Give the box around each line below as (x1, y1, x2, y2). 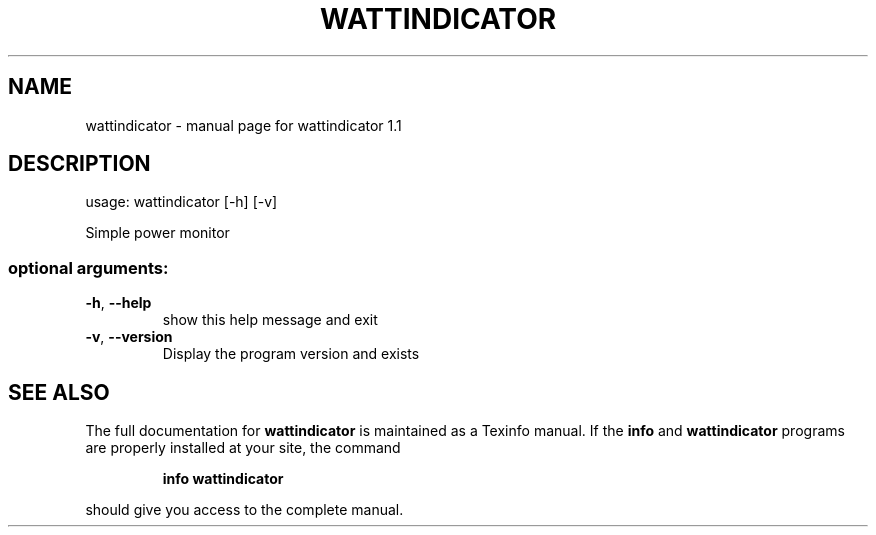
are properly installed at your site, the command (85, 439, 401, 457)
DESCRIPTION (8, 151, 151, 177)
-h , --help (85, 294, 152, 312)
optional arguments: (8, 257, 169, 278)
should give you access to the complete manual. (85, 501, 404, 519)
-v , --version (85, 328, 173, 346)
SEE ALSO (8, 379, 110, 405)
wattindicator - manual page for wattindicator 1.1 (85, 116, 402, 134)
